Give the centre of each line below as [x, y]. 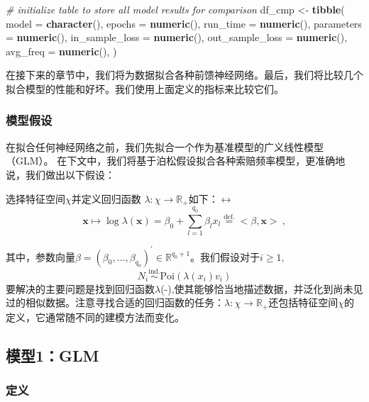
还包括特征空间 [303, 302]
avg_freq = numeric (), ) [61, 51]
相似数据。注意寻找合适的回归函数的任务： [125, 302]
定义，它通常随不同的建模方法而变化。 [95, 317]
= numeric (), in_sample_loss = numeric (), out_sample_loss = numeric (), [177, 37]
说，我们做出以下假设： [60, 174]
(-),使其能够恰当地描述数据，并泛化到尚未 [257, 288]
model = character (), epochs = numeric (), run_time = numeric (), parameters [184, 23]
